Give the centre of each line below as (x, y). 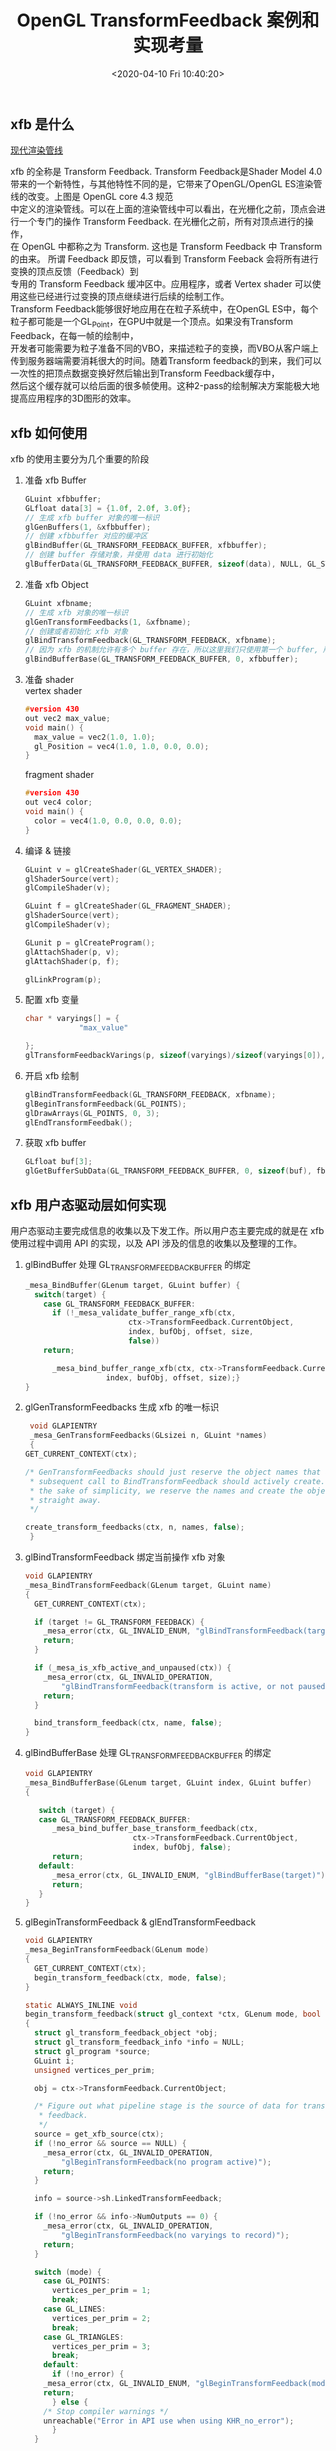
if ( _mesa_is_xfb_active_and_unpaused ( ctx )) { (133, 1668)
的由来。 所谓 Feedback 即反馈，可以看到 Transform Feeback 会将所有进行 (164, 259)
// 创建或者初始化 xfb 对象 (76, 631)
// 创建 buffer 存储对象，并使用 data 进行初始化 (118, 555)
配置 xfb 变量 (52, 1000)
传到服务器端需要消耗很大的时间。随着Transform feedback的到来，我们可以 (166, 361)
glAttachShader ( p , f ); (72, 961)
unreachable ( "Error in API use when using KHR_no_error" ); (169, 2421)
